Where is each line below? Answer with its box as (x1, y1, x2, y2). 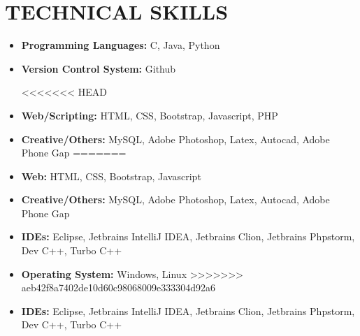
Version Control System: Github (21, 61, 176, 75)
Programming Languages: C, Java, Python (21, 38, 220, 52)
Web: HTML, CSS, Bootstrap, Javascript (21, 168, 201, 183)
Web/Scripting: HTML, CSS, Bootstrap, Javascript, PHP (21, 108, 278, 122)
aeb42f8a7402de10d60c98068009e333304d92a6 (21, 280, 216, 295)
